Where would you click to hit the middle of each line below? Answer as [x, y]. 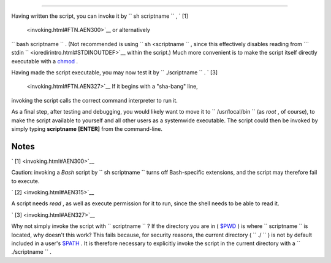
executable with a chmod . [45, 61]
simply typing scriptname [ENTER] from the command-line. [87, 128]
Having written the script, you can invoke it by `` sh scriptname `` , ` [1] [100, 16]
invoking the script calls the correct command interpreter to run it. [94, 100]
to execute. [25, 181]
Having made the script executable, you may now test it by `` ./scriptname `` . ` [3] [114, 72]
